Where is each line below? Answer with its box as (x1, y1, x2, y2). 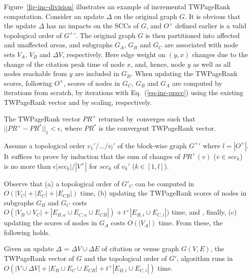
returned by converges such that (98, 113, 196, 123)
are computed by (172, 78, 222, 88)
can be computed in (135, 178, 194, 188)
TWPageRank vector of (4, 253, 74, 263)
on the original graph (114, 11, 178, 21)
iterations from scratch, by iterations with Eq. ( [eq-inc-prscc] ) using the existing (4, 87, 244, 98)
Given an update (4, 243, 54, 254)
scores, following (4, 78, 52, 88)
